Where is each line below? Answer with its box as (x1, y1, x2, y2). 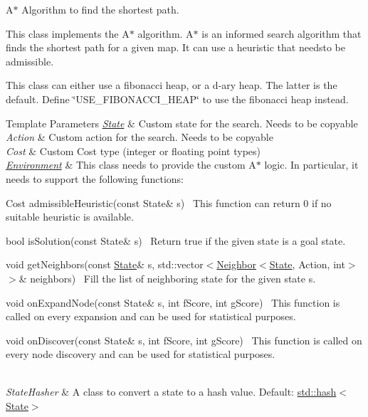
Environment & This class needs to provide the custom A (6, 157, 256, 172)
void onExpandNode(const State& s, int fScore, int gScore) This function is (6, 295, 340, 310)
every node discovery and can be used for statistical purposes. (6, 347, 275, 361)
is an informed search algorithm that (201, 26, 362, 41)
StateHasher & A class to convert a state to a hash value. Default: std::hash (6, 384, 337, 399)
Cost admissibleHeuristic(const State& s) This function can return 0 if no (6, 195, 332, 210)
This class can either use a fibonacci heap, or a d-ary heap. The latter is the (6, 78, 337, 93)
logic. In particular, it (264, 157, 359, 172)
